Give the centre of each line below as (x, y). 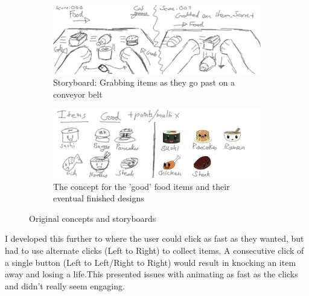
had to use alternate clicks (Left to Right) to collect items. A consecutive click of (154, 250)
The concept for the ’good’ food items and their (142, 186)
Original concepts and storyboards (93, 218)
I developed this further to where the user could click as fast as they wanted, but (154, 238)
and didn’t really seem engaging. (65, 285)
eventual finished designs (99, 198)
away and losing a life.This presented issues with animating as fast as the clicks (151, 274)
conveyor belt (78, 94)
